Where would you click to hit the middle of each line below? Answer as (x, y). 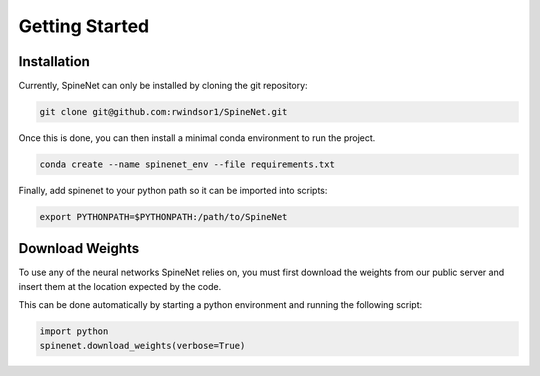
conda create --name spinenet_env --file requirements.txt (187, 164)
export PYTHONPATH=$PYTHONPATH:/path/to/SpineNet (163, 216)
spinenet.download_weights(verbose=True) (142, 345)
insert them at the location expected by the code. (120, 286)
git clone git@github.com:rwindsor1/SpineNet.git (163, 112)
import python (74, 331)
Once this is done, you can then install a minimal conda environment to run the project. (197, 138)
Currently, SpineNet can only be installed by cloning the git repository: (163, 86)
